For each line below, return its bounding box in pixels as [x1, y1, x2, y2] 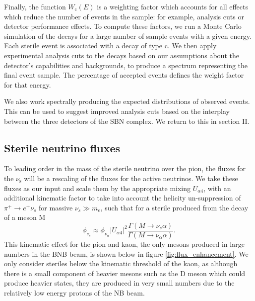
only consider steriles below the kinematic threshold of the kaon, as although [4, 258, 238, 269]
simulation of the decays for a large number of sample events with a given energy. [4, 30, 252, 41]
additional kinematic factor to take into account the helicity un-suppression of [4, 193, 241, 203]
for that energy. [4, 79, 51, 90]
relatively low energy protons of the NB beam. [4, 287, 145, 298]
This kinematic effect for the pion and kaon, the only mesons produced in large [4, 238, 245, 249]
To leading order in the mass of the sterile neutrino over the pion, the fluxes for [4, 163, 246, 174]
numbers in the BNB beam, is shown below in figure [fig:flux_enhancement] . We [4, 248, 249, 259]
